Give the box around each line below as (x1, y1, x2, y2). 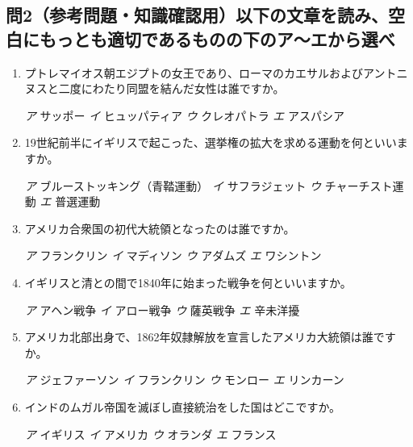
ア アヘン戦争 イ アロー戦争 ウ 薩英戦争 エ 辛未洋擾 (24, 301, 300, 318)
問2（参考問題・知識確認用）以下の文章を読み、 (6, 2, 389, 27)
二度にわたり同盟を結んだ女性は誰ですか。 (58, 80, 285, 97)
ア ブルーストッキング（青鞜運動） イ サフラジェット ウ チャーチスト (24, 177, 393, 194)
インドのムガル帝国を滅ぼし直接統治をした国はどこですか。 (24, 398, 341, 415)
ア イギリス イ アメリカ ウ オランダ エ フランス (24, 425, 277, 442)
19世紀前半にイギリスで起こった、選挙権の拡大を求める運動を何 (24, 134, 363, 151)
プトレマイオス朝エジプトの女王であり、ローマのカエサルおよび (24, 64, 364, 81)
